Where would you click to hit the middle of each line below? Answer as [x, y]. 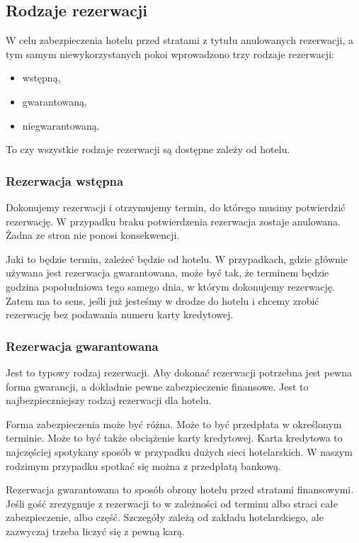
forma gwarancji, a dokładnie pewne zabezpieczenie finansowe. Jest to [157, 386]
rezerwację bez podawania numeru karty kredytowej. [120, 314]
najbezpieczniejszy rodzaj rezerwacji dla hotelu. [109, 400]
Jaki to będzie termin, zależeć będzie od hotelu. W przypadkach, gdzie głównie [177, 258]
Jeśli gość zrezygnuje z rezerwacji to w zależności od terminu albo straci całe [172, 503]
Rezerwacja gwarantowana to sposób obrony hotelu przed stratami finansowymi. [180, 489]
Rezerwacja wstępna [65, 180]
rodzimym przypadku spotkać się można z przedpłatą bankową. [143, 465]
